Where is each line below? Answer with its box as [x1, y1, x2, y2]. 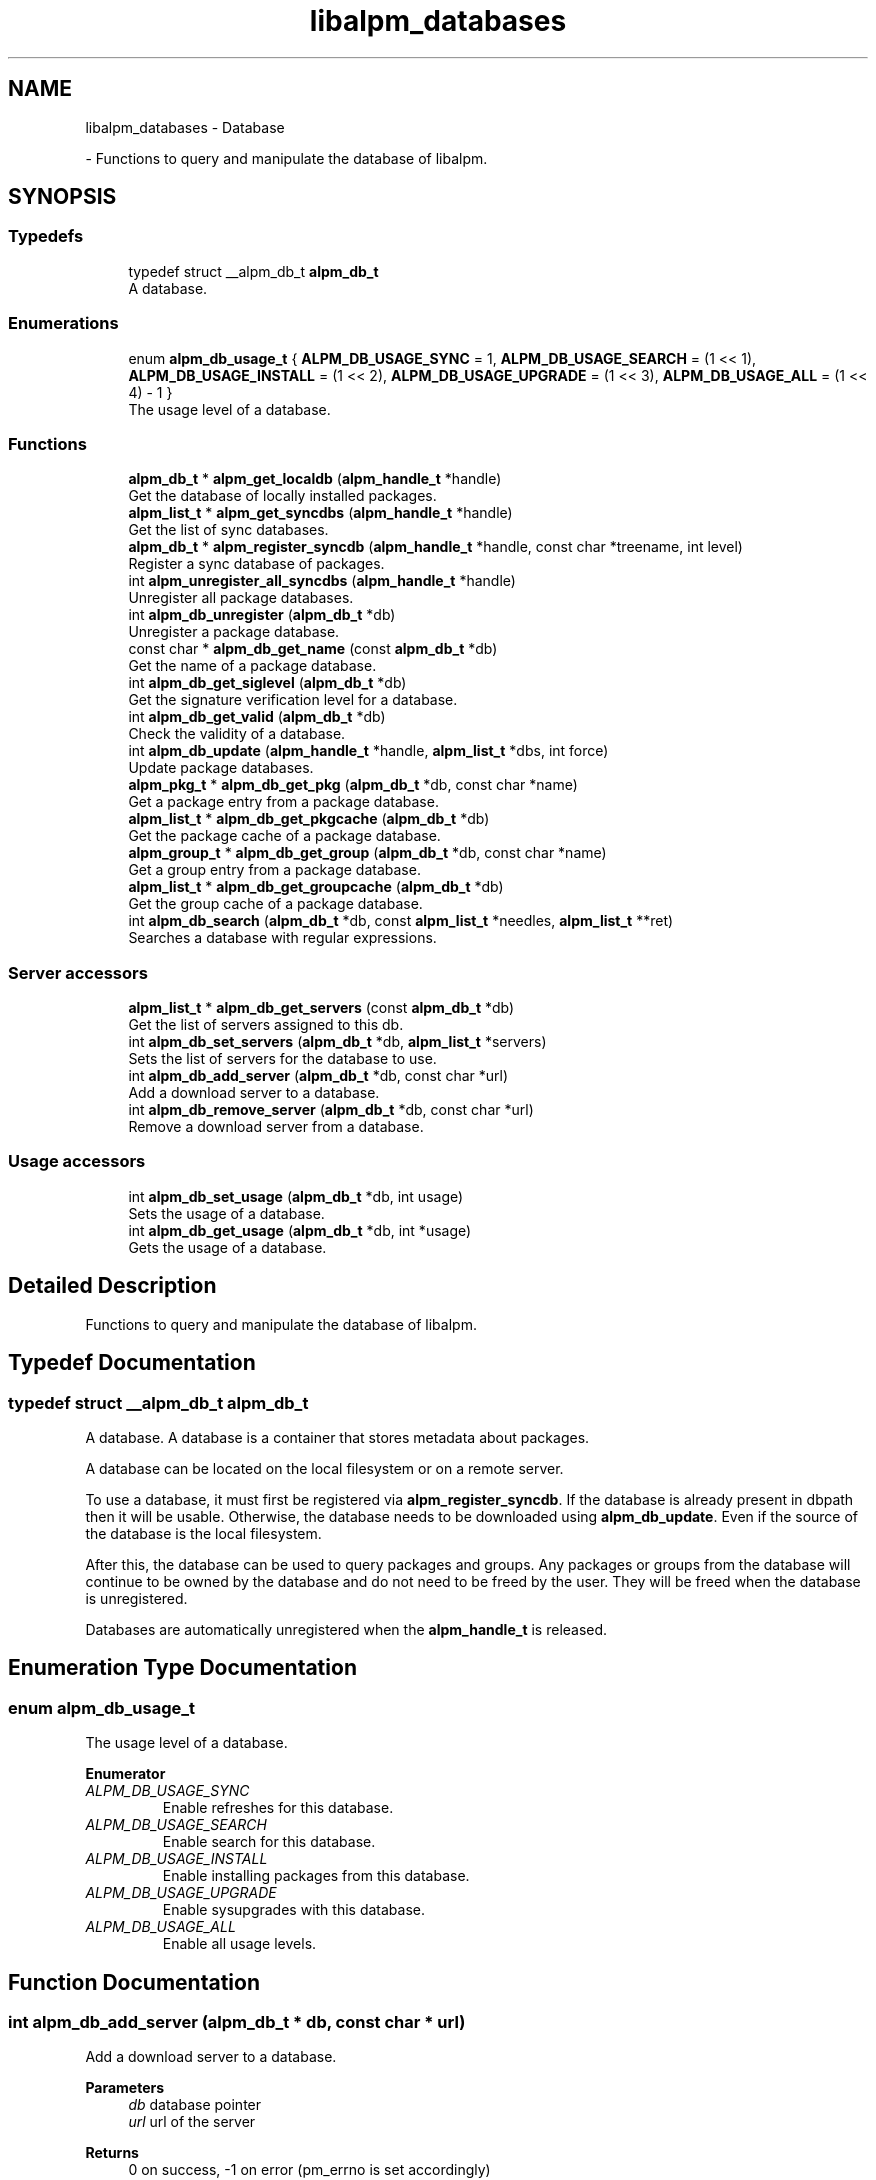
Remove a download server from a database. [128, 1118, 424, 1136]
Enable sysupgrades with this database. [162, 1901, 426, 1919]
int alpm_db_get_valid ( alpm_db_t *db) [128, 708, 386, 726]
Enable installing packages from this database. [162, 1867, 470, 1885]
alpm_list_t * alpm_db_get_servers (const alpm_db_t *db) [128, 999, 515, 1017]
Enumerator [85, 1765, 166, 1783]
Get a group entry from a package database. [128, 861, 421, 879]
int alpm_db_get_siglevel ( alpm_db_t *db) [128, 674, 407, 692]
